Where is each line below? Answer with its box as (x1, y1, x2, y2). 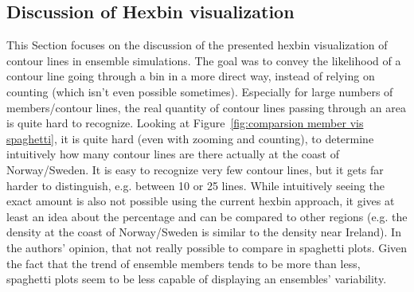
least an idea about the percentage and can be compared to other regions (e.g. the (6, 208, 408, 224)
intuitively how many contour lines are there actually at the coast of (6, 146, 339, 162)
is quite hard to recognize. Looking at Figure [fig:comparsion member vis (6, 115, 364, 131)
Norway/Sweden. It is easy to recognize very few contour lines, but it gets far (6, 161, 384, 177)
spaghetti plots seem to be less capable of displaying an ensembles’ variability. (6, 271, 387, 287)
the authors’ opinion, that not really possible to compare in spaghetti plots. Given (6, 239, 408, 255)
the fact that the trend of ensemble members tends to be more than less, (6, 255, 361, 271)
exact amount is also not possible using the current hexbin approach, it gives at (6, 193, 395, 209)
